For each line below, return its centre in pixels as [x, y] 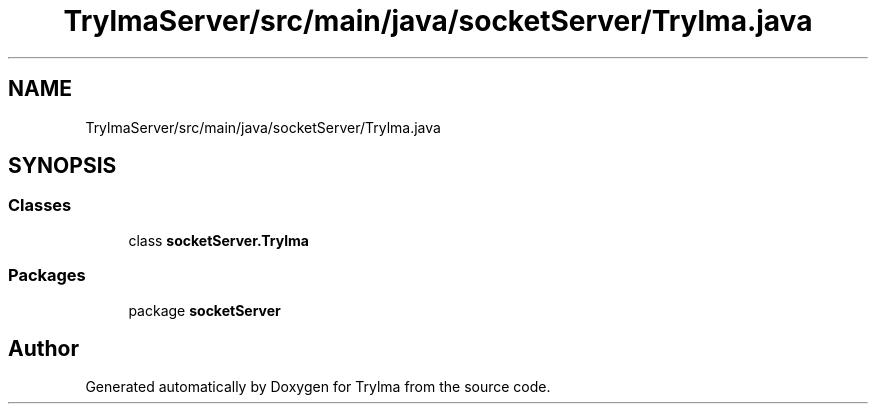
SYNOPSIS [62, 166]
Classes [40, 205]
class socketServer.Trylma [218, 240]
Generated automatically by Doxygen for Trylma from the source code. [318, 387]
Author [43, 348]
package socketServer [204, 310]
